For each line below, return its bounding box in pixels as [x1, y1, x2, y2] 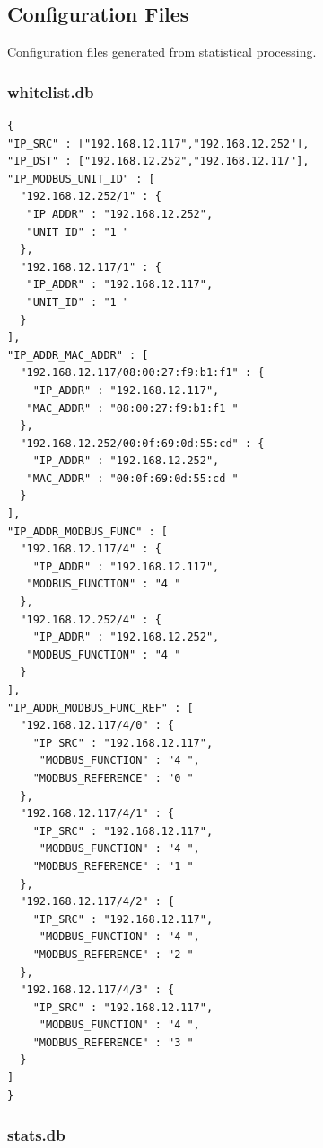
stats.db [7, 1124, 65, 1146]
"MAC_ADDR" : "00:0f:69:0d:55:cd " [26, 471, 239, 485]
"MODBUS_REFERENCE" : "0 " [32, 771, 194, 785]
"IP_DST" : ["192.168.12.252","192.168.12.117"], [7, 155, 310, 168]
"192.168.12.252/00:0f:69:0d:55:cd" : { [20, 436, 265, 450]
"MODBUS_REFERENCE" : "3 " [32, 1036, 194, 1049]
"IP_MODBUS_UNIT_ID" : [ [7, 172, 155, 185]
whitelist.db [7, 80, 94, 103]
